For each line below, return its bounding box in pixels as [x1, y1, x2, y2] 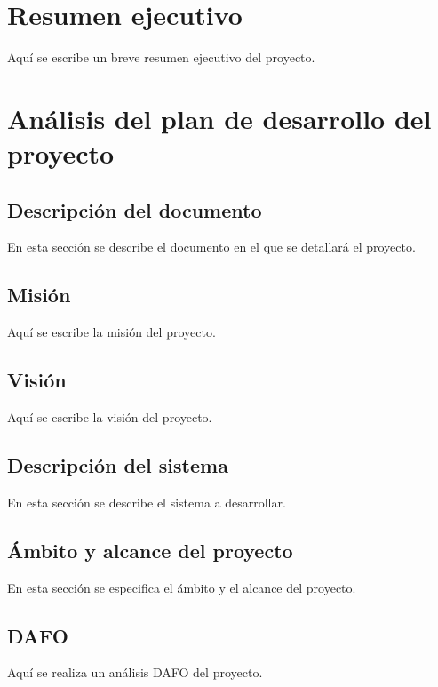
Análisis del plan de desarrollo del [7, 100, 432, 136]
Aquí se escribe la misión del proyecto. [7, 323, 216, 341]
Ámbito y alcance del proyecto [7, 536, 293, 563]
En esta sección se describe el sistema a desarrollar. [7, 492, 286, 511]
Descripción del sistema [7, 451, 228, 479]
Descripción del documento [7, 196, 262, 223]
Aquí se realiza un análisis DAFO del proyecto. [7, 663, 263, 682]
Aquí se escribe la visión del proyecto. [7, 408, 212, 427]
